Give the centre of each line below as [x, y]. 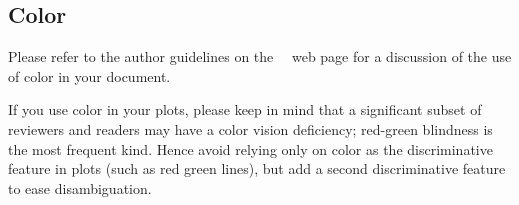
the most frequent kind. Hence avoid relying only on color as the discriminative [250, 148]
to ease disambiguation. [80, 187]
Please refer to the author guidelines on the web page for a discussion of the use [260, 56]
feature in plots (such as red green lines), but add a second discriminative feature [257, 168]
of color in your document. [89, 75]
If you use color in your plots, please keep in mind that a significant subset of [245, 109]
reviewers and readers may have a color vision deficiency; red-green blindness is [250, 128]
